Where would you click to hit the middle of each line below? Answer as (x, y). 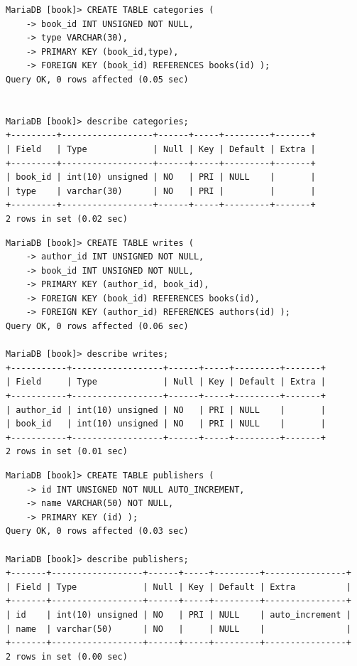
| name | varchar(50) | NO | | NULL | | (178, 629)
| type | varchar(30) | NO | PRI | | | (161, 191)
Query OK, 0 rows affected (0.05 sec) (97, 79)
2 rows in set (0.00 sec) (67, 656)
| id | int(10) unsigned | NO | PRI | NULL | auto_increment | (178, 614)
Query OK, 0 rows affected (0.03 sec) (97, 531)
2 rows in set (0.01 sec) (67, 452)
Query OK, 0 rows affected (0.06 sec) (97, 327)
